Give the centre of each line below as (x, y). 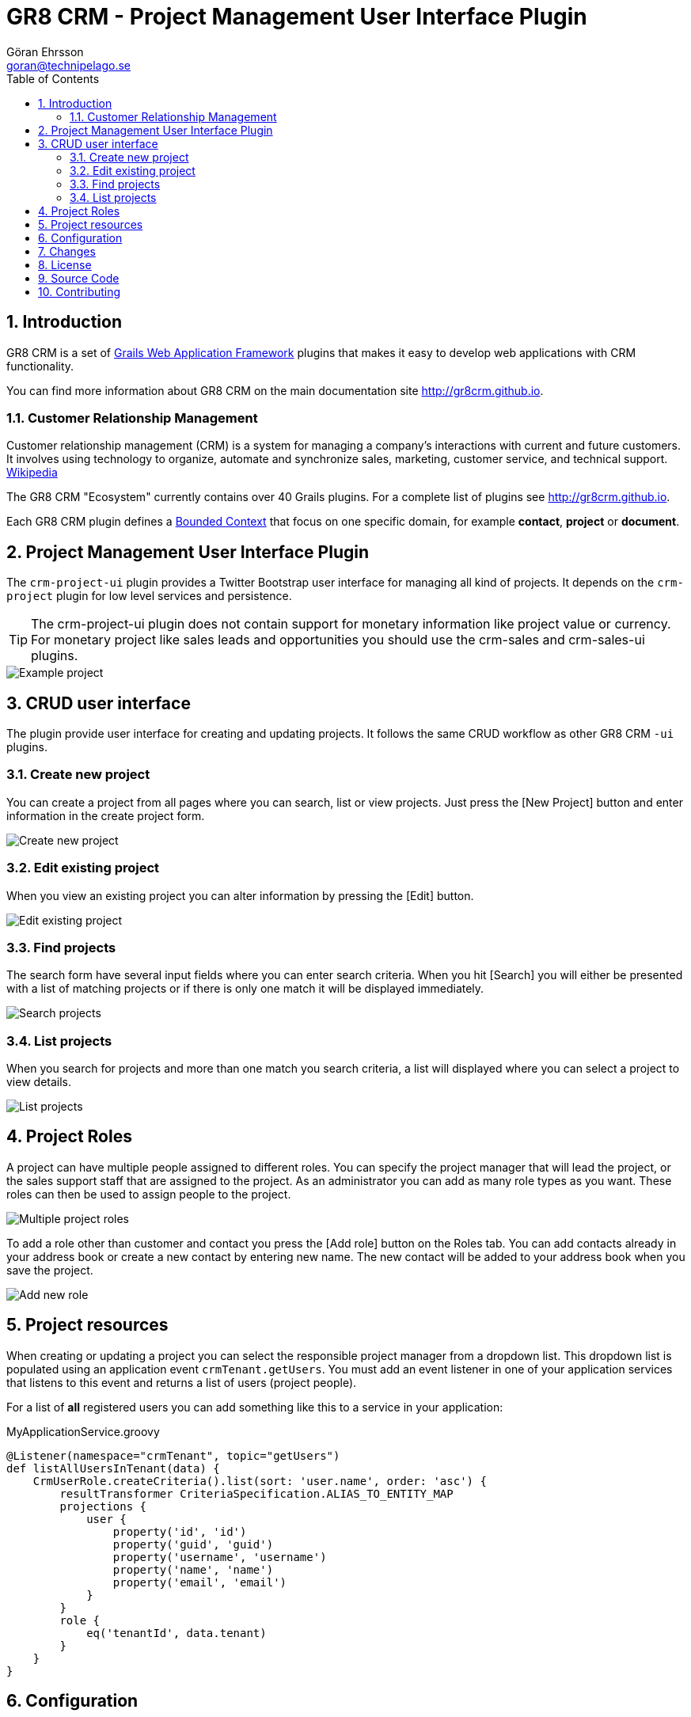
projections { (103, 1506)
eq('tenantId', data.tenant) (177, 1633)
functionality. (40, 366)
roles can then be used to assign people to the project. (149, 1194)
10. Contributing (80, 291)
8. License (65, 264)
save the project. (50, 1270)
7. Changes (67, 251)
